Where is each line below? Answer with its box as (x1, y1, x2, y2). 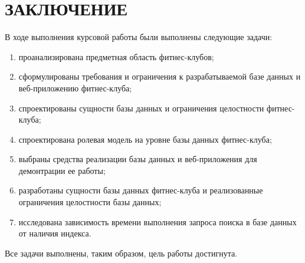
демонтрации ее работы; (18, 164, 106, 176)
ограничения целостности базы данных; (18, 196, 162, 208)
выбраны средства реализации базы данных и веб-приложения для (18, 153, 257, 165)
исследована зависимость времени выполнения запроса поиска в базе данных (18, 215, 297, 228)
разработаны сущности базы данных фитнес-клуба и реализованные (18, 184, 263, 196)
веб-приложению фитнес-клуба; (18, 81, 132, 94)
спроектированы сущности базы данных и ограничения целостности (18, 101, 264, 114)
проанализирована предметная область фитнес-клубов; (18, 50, 214, 63)
